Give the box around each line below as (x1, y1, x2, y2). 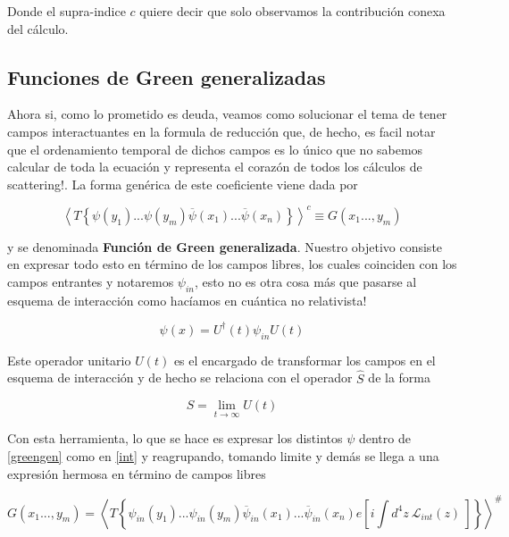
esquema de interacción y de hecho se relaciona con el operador (7, 368, 353, 387)
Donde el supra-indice (7, 2, 126, 20)
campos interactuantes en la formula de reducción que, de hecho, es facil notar (7, 122, 436, 140)
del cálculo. (7, 19, 69, 38)
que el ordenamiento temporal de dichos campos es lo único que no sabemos (7, 139, 423, 158)
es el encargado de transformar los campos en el (173, 350, 436, 369)
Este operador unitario (7, 350, 131, 369)
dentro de (358, 429, 411, 448)
